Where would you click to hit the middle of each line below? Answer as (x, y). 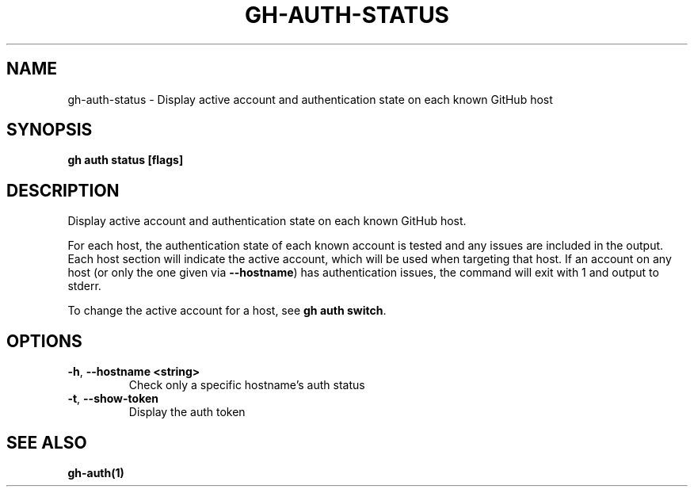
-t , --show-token (113, 399)
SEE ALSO (47, 442)
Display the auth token (187, 412)
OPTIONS (44, 341)
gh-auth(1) (96, 472)
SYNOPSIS (50, 130)
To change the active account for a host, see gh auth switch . (227, 311)
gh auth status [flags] (126, 160)
